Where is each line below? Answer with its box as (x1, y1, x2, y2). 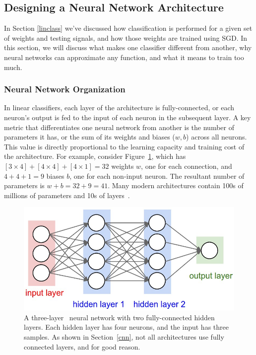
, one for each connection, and (141, 160, 232, 171)
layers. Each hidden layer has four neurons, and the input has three (24, 322, 229, 332)
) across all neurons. (186, 132, 247, 142)
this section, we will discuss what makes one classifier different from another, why (4, 42, 252, 53)
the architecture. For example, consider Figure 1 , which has (4, 151, 186, 161)
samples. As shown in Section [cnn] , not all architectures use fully (24, 332, 224, 342)
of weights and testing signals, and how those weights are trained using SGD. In (4, 32, 248, 43)
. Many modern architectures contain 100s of (108, 180, 244, 191)
